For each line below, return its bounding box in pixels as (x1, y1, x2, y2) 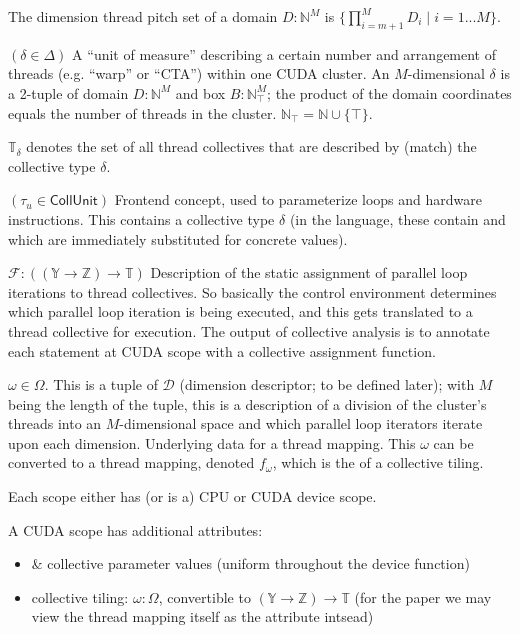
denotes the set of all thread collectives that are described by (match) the (26, 136, 477, 157)
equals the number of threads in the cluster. (8, 102, 277, 123)
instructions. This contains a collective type (8, 208, 275, 229)
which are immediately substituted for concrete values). (8, 228, 348, 249)
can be (433, 432, 474, 453)
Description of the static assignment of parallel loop (150, 262, 468, 283)
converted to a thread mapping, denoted (8, 452, 255, 473)
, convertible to (158, 586, 251, 607)
